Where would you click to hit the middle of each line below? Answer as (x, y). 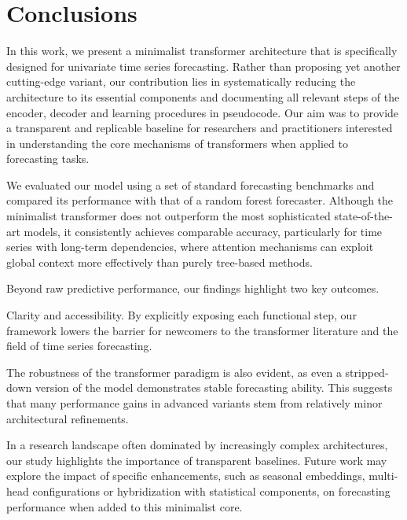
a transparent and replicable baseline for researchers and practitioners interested (200, 128)
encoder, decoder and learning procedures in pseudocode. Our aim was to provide (203, 112)
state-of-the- (363, 216)
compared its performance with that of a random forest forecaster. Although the (200, 200)
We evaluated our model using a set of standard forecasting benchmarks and (191, 184)
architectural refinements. (68, 418)
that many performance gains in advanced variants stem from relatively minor (194, 403)
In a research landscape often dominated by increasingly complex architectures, (197, 445)
